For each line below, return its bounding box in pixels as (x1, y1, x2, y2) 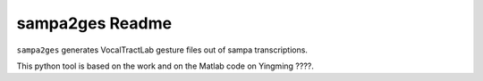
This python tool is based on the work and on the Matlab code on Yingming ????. (16, 61, 315, 71)
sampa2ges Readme (16, 13, 173, 33)
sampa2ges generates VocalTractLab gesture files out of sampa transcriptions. (16, 45, 309, 55)
